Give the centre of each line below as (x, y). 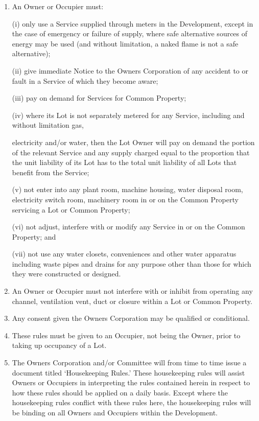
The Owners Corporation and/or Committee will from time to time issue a (129, 362)
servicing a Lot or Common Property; (71, 209)
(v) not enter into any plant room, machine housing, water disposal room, (127, 189)
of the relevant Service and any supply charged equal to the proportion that (131, 152)
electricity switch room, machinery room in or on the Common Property (125, 199)
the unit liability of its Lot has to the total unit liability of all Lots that (124, 162)
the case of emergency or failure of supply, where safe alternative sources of (130, 33)
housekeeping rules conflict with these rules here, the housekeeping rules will (132, 402)
